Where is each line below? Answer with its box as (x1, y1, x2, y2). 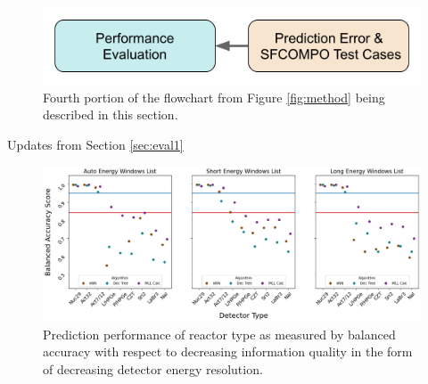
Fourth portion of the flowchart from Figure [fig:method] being (43, 87, 385, 106)
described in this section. (43, 105, 178, 124)
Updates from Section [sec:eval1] (7, 135, 184, 154)
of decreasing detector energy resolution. (43, 359, 263, 378)
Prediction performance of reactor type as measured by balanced (43, 324, 396, 343)
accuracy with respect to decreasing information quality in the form (43, 342, 413, 361)
